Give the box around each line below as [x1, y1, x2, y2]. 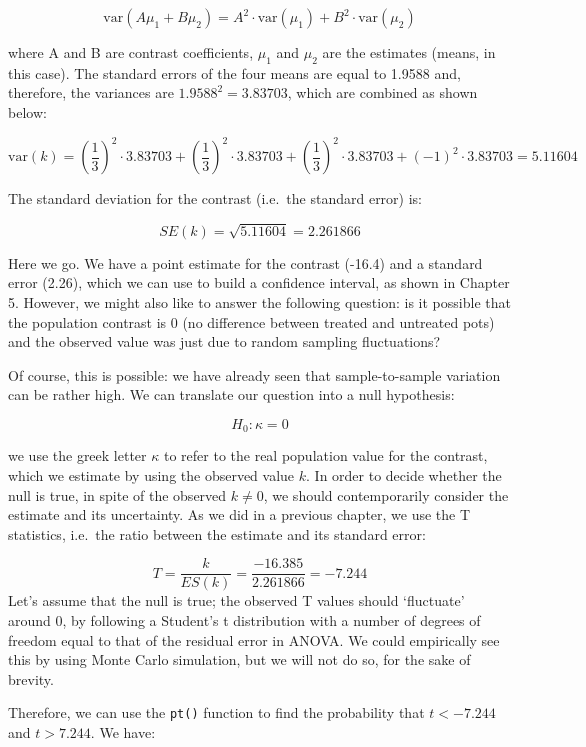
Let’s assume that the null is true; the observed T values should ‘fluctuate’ [8, 590, 465, 611]
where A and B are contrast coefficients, [8, 42, 254, 62]
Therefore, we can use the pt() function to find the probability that [8, 702, 425, 723]
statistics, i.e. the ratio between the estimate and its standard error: [8, 523, 426, 544]
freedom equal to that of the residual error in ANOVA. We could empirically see [8, 629, 500, 650]
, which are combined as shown [287, 82, 478, 103]
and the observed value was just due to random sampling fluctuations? [8, 331, 441, 352]
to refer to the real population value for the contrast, [163, 445, 488, 466]
